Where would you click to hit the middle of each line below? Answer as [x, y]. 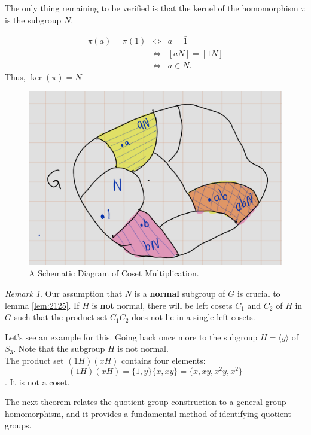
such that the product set [61, 317]
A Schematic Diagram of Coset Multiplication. [114, 273]
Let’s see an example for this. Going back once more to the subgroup [131, 337]
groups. [18, 425]
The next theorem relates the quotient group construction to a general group [146, 402]
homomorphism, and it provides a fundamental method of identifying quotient [148, 413]
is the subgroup [33, 19]
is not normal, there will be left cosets [162, 305]
